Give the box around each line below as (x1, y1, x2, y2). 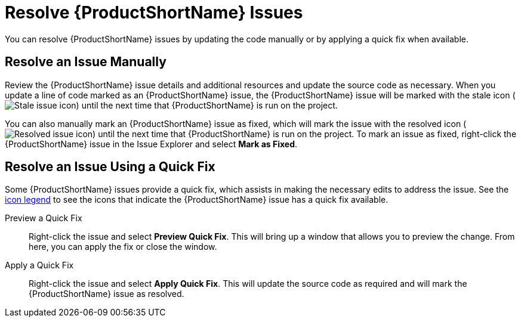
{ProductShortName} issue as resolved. (29, 289, 184, 299)
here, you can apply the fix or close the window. (29, 241, 217, 252)
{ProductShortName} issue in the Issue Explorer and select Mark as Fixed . (5, 138, 298, 149)
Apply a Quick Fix (5, 260, 74, 271)
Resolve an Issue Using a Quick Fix (5, 159, 215, 175)
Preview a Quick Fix (5, 213, 82, 224)
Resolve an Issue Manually (5, 54, 167, 70)
